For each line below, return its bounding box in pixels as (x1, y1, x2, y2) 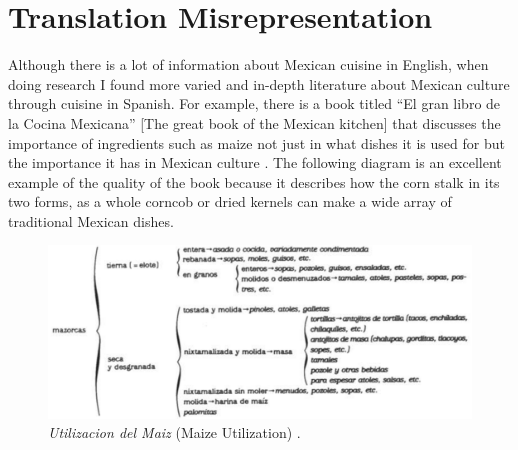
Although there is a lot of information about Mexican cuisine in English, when (8, 54, 489, 75)
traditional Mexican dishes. (8, 210, 174, 231)
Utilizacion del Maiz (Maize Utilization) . (48, 422, 301, 443)
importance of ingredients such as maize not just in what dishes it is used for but (8, 132, 505, 153)
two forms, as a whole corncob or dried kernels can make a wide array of (8, 191, 452, 212)
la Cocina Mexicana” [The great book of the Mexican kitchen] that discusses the (8, 112, 501, 133)
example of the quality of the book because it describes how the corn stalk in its (8, 171, 500, 192)
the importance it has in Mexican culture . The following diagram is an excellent (8, 152, 502, 173)
